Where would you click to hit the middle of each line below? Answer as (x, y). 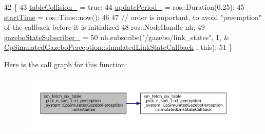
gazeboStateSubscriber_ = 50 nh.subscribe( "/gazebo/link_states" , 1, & (117, 37)
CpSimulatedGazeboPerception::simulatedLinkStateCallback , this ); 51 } (118, 47)
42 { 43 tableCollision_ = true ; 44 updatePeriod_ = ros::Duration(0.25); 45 (124, 7)
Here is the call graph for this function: (66, 64)
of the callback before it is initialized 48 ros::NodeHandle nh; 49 (105, 27)
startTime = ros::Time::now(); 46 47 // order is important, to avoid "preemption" (133, 17)
